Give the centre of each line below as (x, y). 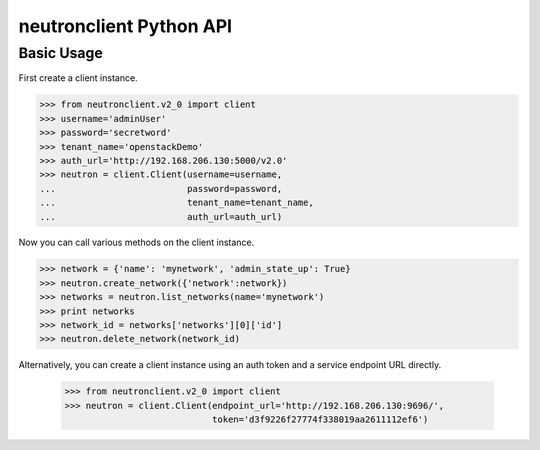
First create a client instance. (78, 78)
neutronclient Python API (125, 26)
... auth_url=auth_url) (161, 216)
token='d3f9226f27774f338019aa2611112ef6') (320, 419)
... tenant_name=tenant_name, (176, 203)
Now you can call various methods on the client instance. (136, 242)
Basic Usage (61, 53)
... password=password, (161, 188)
